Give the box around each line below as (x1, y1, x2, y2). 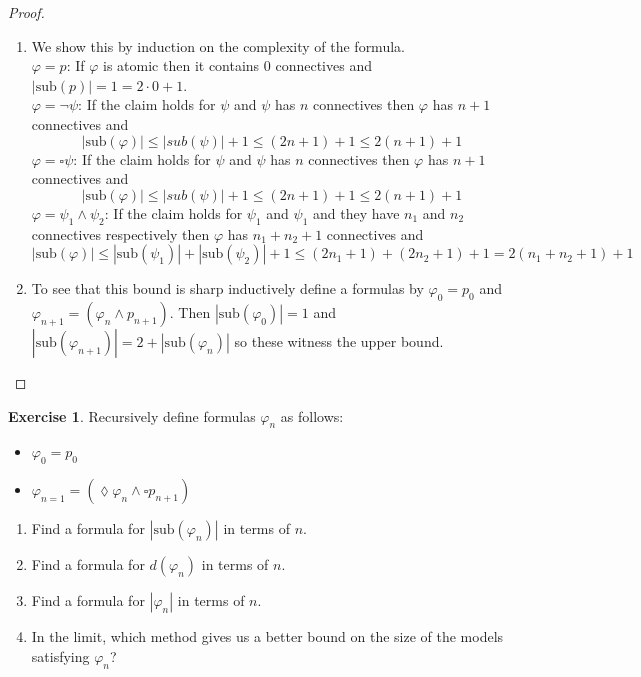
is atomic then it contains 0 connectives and (103, 55, 372, 76)
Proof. (8, 2, 45, 22)
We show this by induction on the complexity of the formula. (31, 35, 405, 56)
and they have (313, 202, 400, 223)
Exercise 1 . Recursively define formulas (8, 405, 256, 426)
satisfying (31, 645, 90, 666)
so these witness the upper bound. (234, 330, 444, 351)
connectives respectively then (31, 223, 210, 244)
